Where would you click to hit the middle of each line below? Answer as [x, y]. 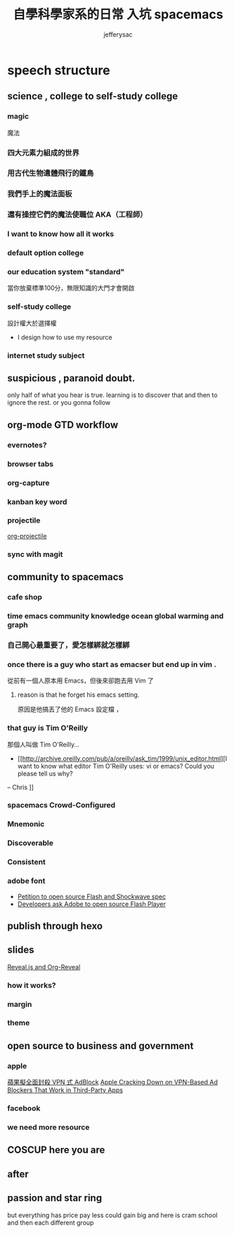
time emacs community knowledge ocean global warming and [116, 616]
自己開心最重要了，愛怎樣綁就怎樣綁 [69, 645]
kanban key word [37, 501]
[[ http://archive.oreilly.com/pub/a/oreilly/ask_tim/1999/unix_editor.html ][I [122, 758]
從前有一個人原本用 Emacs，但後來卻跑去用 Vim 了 [81, 680]
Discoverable [31, 843]
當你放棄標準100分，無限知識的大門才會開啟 [71, 288]
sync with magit [35, 554]
